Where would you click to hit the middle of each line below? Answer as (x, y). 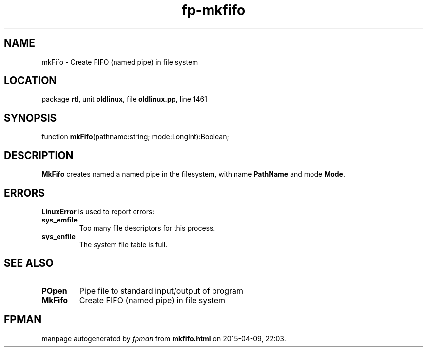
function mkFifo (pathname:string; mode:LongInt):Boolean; (135, 137)
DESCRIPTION (39, 155)
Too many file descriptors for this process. (147, 228)
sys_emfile (59, 220)
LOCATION (30, 81)
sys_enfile (58, 236)
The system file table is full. (123, 244)
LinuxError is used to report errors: (98, 211)
